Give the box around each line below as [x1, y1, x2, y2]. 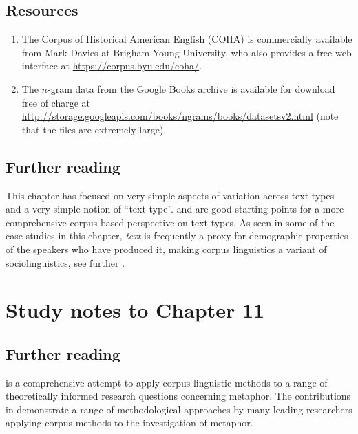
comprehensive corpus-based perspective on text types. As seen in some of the [6, 215, 335, 229]
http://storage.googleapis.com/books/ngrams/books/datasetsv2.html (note [21, 109, 339, 123]
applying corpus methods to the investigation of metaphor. [6, 415, 253, 430]
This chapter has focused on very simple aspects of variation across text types [6, 188, 335, 202]
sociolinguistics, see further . [6, 255, 125, 270]
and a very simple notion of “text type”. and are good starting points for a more [6, 202, 344, 216]
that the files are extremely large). [21, 122, 167, 136]
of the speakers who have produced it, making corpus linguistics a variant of [6, 241, 327, 256]
